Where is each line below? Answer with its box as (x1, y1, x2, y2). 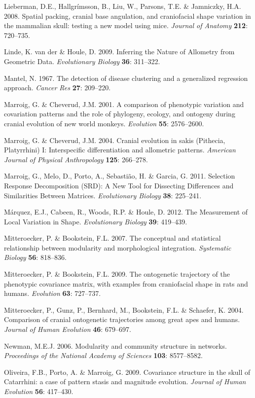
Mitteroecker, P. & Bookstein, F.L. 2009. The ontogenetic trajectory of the (4, 269, 230, 279)
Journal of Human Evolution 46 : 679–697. (4, 324, 131, 334)
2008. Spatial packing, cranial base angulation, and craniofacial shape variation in (4, 10, 251, 21)
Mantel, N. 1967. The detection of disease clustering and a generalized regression (4, 72, 248, 83)
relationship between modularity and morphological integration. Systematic (4, 242, 231, 253)
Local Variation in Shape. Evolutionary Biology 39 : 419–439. (4, 216, 187, 226)
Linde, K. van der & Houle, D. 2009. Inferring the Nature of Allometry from (4, 46, 235, 57)
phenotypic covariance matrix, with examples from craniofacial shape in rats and (4, 278, 248, 289)
